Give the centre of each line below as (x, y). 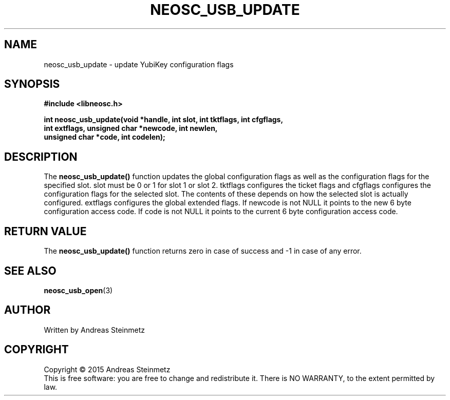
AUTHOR (27, 310)
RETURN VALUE (45, 231)
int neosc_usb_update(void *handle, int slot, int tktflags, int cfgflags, (164, 120)
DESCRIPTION (41, 157)
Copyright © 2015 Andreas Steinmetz (107, 369)
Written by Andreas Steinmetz (95, 330)
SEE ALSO (30, 271)
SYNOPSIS (32, 84)
